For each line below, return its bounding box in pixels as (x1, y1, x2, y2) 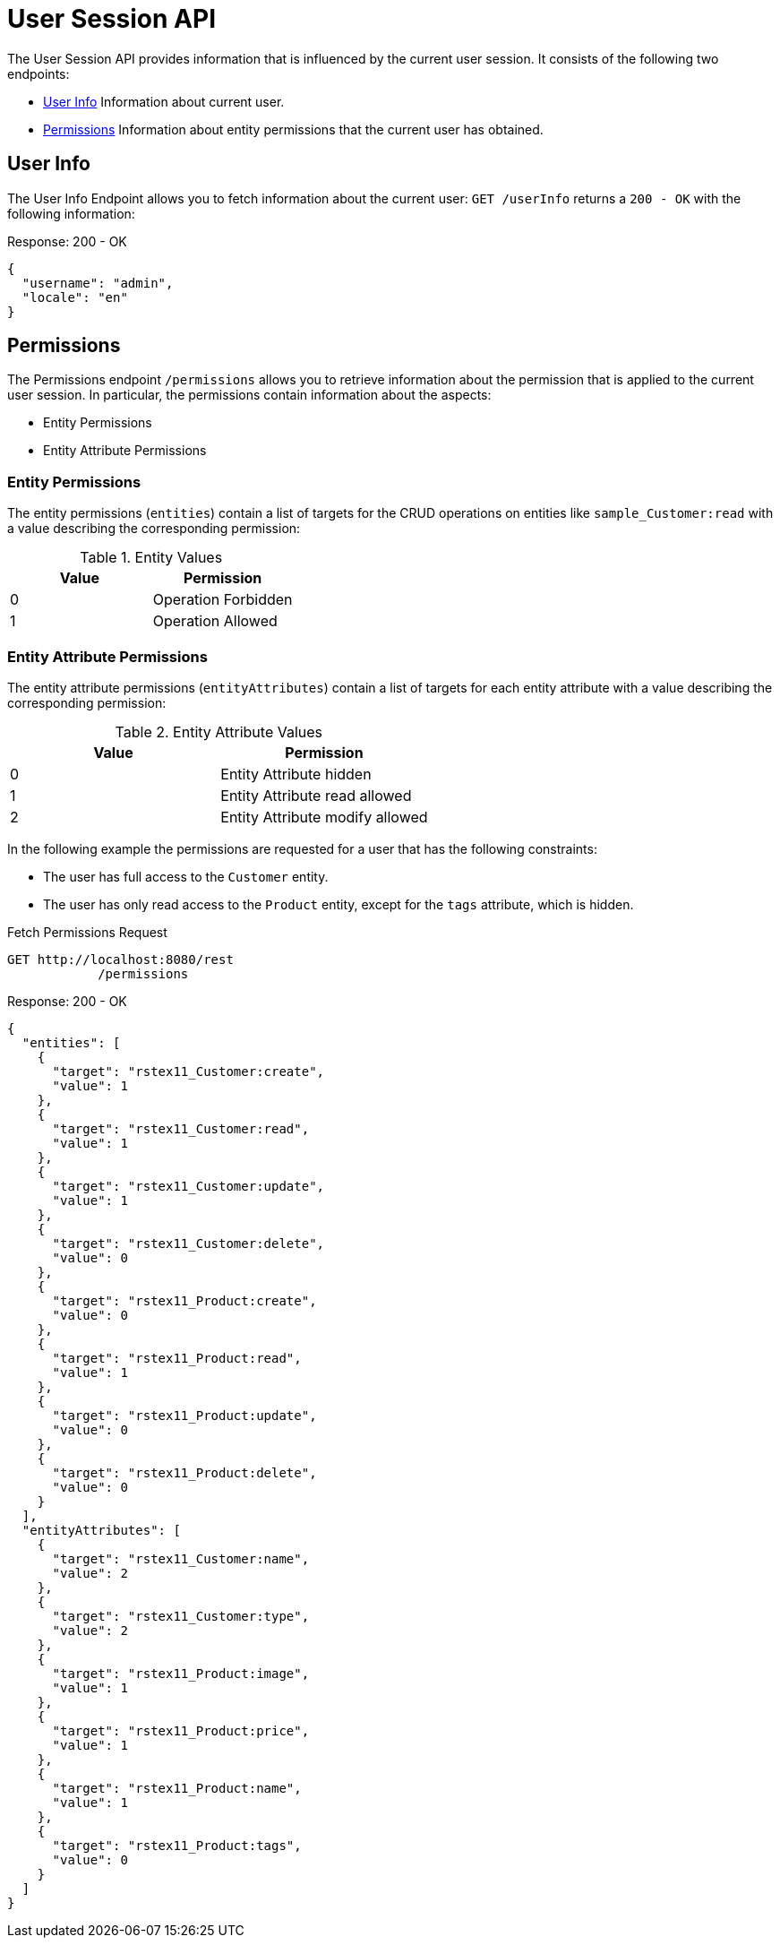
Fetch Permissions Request (7, 924, 167, 940)
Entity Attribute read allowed (220, 786, 412, 805)
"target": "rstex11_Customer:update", (52, 1178, 325, 1193)
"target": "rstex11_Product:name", (52, 1780, 302, 1795)
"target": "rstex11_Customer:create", (52, 1063, 325, 1079)
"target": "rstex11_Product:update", (52, 1407, 317, 1423)
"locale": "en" (21, 289, 128, 305)
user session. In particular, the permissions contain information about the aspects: (7, 387, 492, 403)
